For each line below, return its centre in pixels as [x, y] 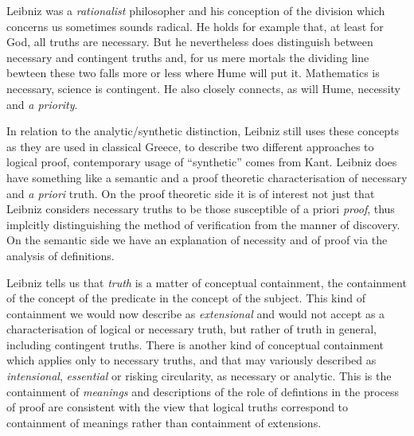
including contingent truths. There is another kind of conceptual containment [195, 344]
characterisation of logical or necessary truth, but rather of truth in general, [191, 329]
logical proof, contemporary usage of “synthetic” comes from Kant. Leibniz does [202, 162]
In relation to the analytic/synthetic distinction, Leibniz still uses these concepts [203, 131]
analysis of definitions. [61, 255]
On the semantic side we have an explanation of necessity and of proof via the [197, 240]
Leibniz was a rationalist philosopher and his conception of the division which [196, 10]
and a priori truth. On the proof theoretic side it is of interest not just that [191, 193]
